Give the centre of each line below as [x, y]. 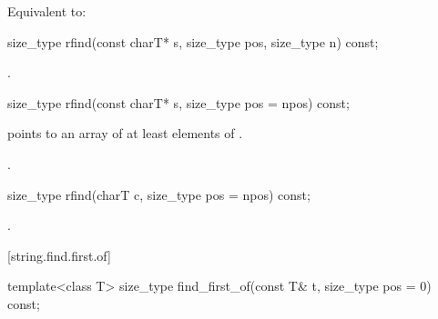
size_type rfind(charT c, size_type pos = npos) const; [159, 194]
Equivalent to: [47, 11]
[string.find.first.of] [59, 255]
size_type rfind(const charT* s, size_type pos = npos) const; [178, 102]
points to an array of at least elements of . [125, 133]
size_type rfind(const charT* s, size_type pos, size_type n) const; [193, 41]
